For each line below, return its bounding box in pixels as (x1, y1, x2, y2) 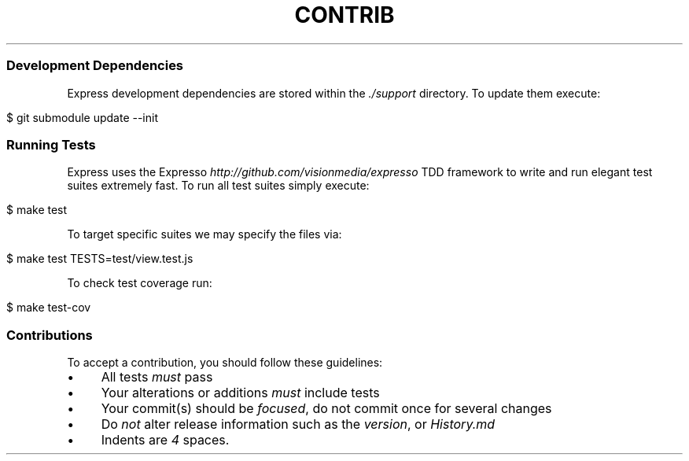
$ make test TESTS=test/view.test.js (6, 252, 193, 266)
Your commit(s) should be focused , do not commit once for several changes (101, 400, 552, 416)
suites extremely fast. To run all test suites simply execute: (67, 179, 370, 193)
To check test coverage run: (67, 276, 212, 290)
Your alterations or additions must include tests (101, 385, 380, 400)
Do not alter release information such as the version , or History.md (101, 416, 496, 432)
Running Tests (6, 136, 96, 153)
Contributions (6, 326, 93, 343)
